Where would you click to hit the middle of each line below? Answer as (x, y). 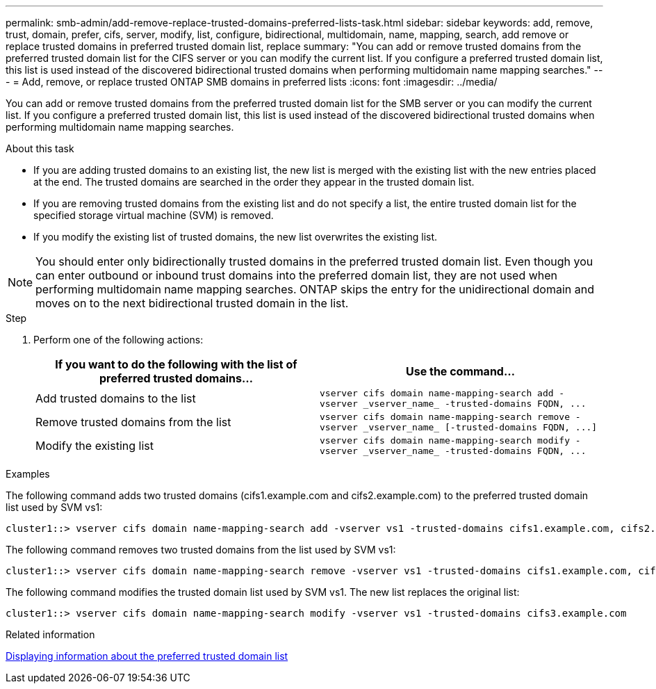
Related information (50, 634)
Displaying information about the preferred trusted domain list (147, 656)
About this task (40, 148)
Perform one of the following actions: (118, 340)
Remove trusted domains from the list (133, 422)
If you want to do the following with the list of (176, 364)
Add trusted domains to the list (116, 398)
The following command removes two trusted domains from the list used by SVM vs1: (201, 550)
